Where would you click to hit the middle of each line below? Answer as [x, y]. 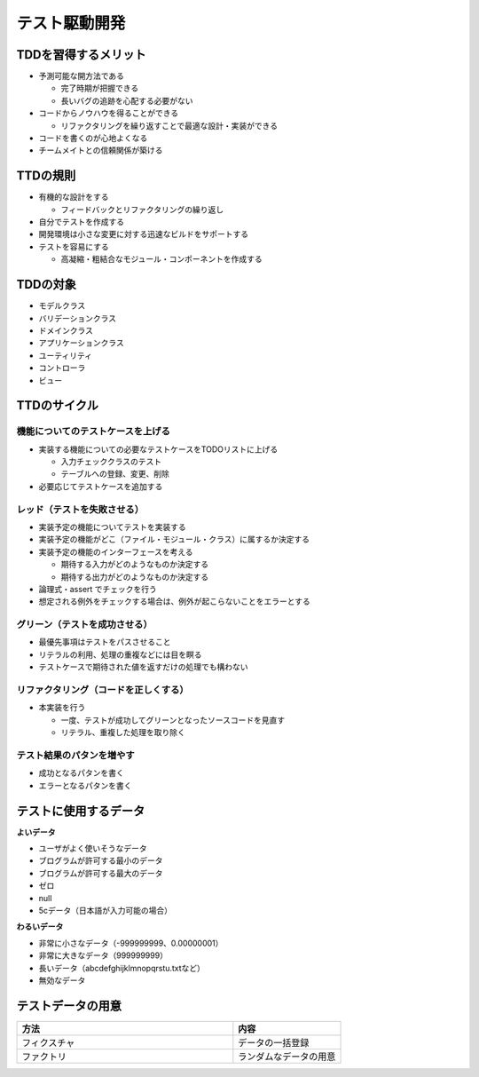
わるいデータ [40, 927]
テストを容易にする [74, 246]
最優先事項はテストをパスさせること [105, 642]
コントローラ [62, 368]
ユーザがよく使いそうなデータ [93, 848]
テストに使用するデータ [81, 811]
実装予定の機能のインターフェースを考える [116, 551]
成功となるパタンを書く [81, 773]
